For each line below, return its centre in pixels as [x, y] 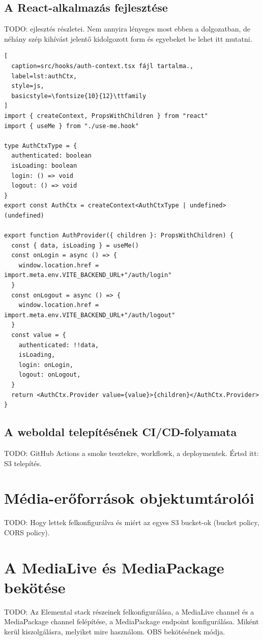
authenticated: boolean [51, 156]
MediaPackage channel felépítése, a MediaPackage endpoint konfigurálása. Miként [131, 621]
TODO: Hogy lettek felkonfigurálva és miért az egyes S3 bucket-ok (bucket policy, [132, 522]
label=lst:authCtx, [44, 76]
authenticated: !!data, [59, 345]
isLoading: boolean [44, 165]
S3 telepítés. [23, 463]
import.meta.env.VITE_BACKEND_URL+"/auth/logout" [90, 315]
